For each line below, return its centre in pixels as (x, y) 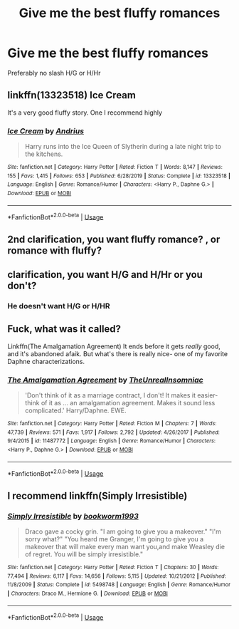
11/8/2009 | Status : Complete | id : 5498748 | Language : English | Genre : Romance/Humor (119, 585)
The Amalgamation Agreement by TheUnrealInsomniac (106, 380)
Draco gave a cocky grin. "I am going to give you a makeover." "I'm (123, 531)
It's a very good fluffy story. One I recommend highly (85, 113)
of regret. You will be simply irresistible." (84, 554)
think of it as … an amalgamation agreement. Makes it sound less (120, 403)
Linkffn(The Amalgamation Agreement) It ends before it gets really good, (114, 346)
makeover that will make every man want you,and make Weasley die (125, 547)
